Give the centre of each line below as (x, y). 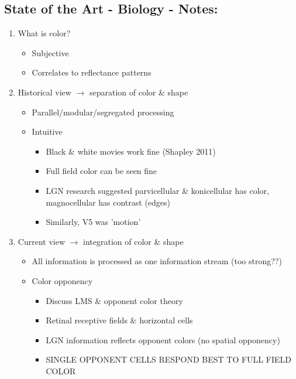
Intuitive (47, 132)
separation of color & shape (139, 92)
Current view (41, 241)
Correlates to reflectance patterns (92, 72)
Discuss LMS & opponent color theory (114, 300)
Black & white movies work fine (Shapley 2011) (131, 151)
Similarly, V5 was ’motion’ (93, 222)
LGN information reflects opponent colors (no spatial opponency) (163, 339)
